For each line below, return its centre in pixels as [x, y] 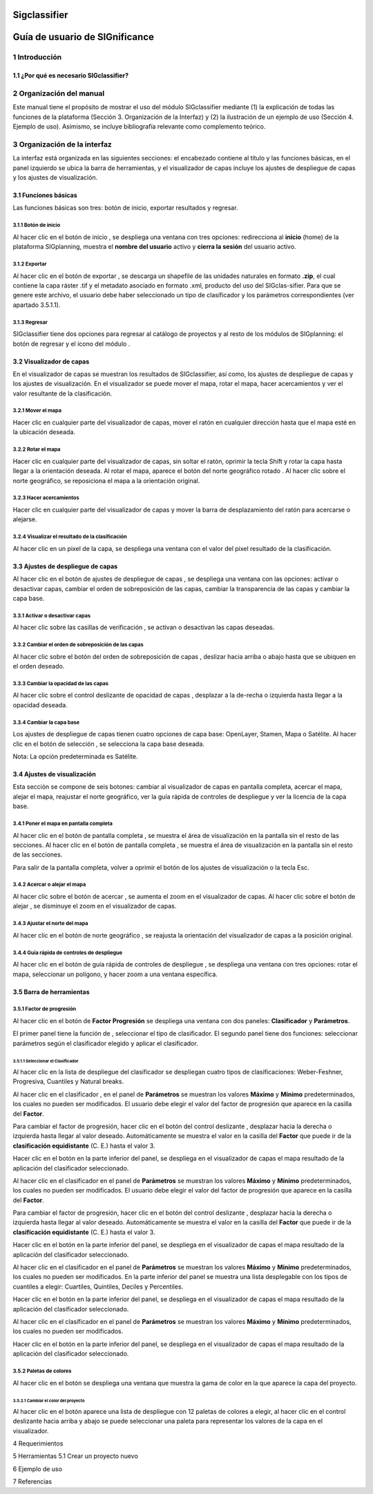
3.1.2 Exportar [30, 264]
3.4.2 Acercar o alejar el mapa [49, 885]
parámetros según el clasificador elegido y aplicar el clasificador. [105, 1043]
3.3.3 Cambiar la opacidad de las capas [61, 683]
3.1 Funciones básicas [45, 195]
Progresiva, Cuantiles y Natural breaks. [68, 1081]
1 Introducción [37, 57]
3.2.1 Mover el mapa [37, 411]
